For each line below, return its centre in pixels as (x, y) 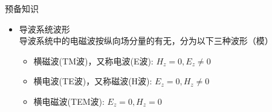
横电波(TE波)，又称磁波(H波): (93, 81)
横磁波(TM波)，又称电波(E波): (93, 61)
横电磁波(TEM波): (69, 101)
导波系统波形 (44, 29)
